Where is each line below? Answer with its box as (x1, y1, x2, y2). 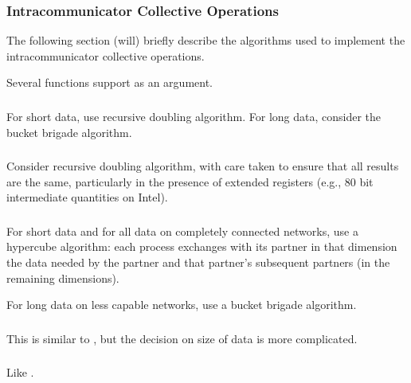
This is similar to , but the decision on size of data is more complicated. (6, 330, 358, 346)
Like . (6, 364, 34, 381)
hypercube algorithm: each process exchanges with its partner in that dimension (6, 238, 397, 255)
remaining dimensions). (6, 269, 119, 286)
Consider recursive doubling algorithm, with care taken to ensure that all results (6, 158, 399, 174)
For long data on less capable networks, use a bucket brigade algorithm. (6, 296, 357, 313)
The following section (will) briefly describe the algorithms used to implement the (6, 32, 405, 49)
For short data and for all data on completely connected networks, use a (6, 222, 358, 239)
